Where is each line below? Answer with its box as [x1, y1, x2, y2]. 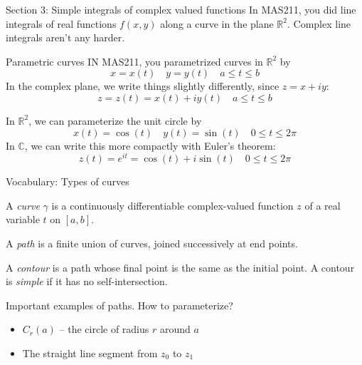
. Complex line [287, 16, 351, 31]
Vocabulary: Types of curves [6, 174, 129, 189]
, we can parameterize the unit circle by [28, 113, 202, 128]
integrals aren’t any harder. [6, 30, 125, 45]
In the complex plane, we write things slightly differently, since [6, 78, 280, 93]
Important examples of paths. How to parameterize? [6, 297, 233, 312]
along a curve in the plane [160, 16, 274, 31]
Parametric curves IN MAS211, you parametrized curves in [6, 53, 263, 68]
